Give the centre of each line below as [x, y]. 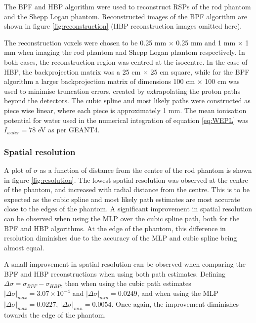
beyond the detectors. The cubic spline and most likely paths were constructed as [127, 101]
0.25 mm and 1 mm [206, 42]
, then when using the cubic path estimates [126, 283]
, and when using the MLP [178, 293]
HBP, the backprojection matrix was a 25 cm [72, 71]
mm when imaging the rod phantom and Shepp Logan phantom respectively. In [125, 52]
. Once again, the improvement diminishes [175, 303]
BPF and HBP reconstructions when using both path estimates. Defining [115, 273]
